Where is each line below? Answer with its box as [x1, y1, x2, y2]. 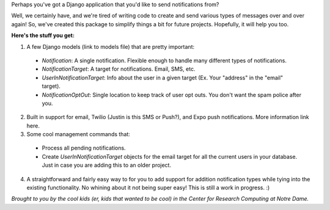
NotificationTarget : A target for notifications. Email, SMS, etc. [42, 65, 196, 73]
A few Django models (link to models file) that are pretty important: [26, 43, 195, 50]
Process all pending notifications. [42, 144, 126, 152]
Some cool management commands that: [26, 131, 131, 138]
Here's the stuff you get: [11, 32, 75, 39]
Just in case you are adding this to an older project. [42, 162, 171, 169]
